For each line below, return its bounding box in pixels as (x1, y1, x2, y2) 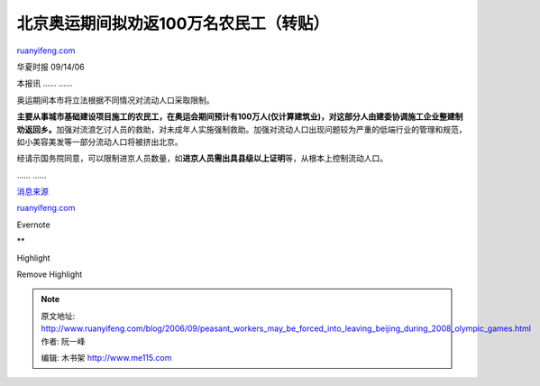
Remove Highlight (16, 269, 83, 280)
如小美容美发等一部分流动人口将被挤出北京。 (16, 136, 183, 147)
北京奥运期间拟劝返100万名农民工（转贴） (16, 14, 329, 33)
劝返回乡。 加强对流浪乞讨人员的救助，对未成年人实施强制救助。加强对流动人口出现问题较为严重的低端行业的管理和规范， (16, 124, 467, 134)
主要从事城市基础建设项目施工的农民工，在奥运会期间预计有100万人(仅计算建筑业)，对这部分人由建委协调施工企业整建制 (16, 111, 463, 122)
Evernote (16, 219, 50, 230)
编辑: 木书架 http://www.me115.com (41, 352, 172, 363)
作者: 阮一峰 (41, 335, 86, 346)
